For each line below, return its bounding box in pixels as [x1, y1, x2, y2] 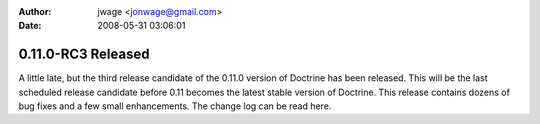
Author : [18, 6, 52, 17]
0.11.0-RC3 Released [18, 46, 150, 63]
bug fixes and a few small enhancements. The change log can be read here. [18, 100, 332, 112]
